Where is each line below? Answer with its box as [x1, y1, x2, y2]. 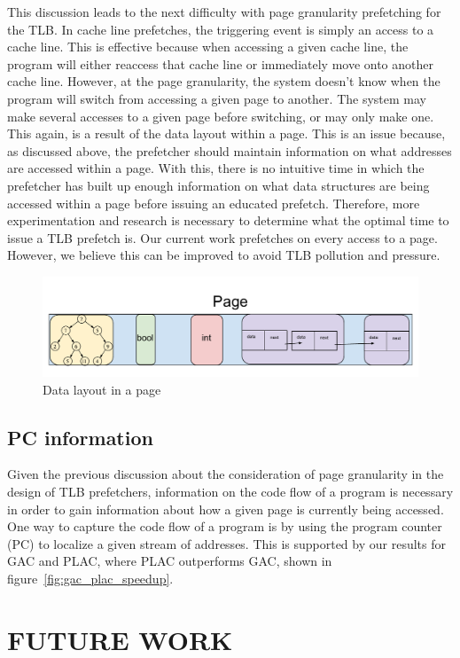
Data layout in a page [43, 380, 161, 398]
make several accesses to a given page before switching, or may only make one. [7, 106, 434, 125]
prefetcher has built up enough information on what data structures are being [7, 176, 430, 194]
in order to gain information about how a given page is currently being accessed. [7, 499, 444, 518]
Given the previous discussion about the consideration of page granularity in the [7, 465, 444, 483]
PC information [7, 423, 153, 450]
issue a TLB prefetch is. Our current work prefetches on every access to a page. [7, 228, 438, 247]
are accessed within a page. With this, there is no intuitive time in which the [7, 159, 425, 177]
